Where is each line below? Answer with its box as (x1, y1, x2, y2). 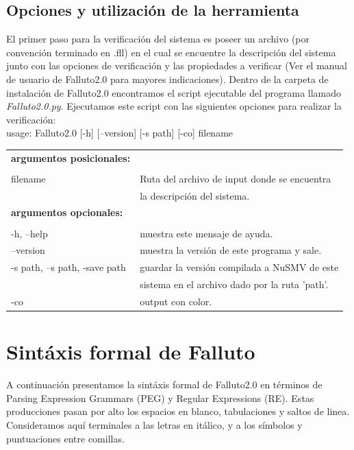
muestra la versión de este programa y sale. (140, 243, 322, 257)
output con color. (140, 294, 212, 308)
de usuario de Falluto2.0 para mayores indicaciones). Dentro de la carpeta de (6, 71, 329, 86)
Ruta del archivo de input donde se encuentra (140, 171, 331, 185)
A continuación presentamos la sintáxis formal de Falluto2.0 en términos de (6, 377, 323, 392)
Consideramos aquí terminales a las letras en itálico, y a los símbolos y (6, 417, 303, 431)
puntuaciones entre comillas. (6, 431, 125, 445)
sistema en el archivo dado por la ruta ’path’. (140, 277, 329, 292)
